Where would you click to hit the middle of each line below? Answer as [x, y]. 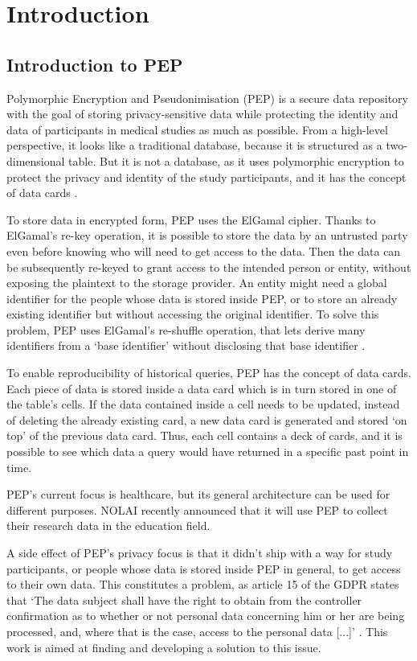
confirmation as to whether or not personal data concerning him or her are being [206, 616]
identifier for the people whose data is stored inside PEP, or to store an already [202, 298]
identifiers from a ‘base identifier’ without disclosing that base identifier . [186, 345]
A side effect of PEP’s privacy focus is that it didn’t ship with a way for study [200, 553]
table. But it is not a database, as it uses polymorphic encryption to [236, 160]
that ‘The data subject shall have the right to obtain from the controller [184, 599]
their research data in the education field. [108, 526]
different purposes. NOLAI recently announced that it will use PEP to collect [197, 509]
